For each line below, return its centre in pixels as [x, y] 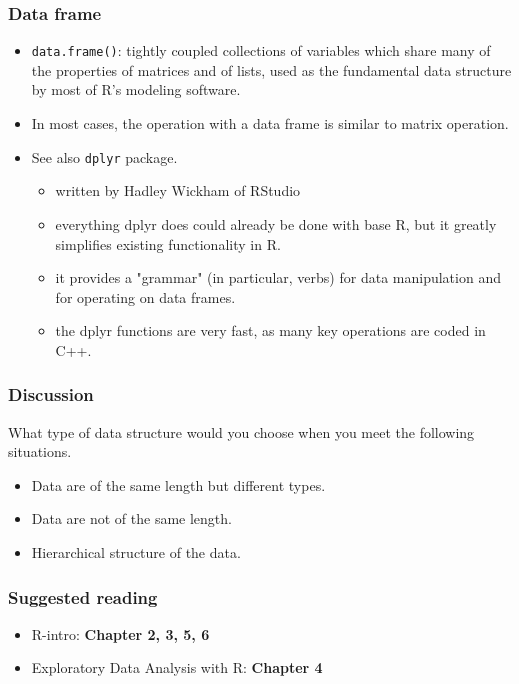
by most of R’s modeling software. [136, 89]
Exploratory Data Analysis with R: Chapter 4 [177, 667]
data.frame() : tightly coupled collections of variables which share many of [261, 50]
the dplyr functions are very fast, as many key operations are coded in [270, 330]
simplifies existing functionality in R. [168, 243]
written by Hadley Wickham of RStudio [178, 190]
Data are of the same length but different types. [178, 484]
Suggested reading [83, 596]
